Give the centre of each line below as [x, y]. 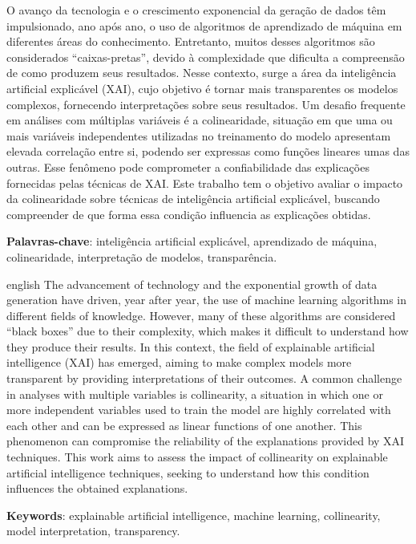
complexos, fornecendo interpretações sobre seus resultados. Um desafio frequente [206, 104]
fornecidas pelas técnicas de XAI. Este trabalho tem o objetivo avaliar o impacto [205, 183]
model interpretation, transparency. [93, 531]
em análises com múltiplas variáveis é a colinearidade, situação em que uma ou [200, 120]
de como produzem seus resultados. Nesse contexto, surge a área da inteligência [202, 73]
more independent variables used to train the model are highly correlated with [199, 410]
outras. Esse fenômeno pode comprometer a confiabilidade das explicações [188, 166]
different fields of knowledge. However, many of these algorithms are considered [201, 315]
